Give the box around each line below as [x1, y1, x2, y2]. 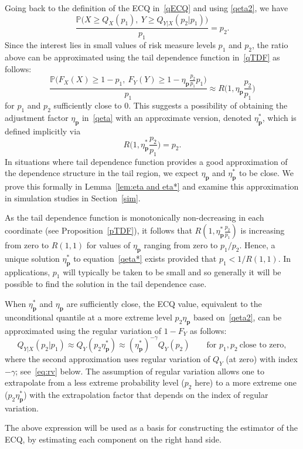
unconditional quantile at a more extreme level [5, 310, 172, 323]
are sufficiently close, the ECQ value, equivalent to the [66, 298, 262, 310]
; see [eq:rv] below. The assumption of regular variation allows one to [15, 364, 264, 377]
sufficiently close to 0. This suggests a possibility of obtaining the [53, 99, 288, 112]
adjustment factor [5, 111, 69, 123]
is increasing [240, 224, 285, 237]
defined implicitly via [5, 124, 81, 137]
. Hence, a [239, 239, 275, 251]
